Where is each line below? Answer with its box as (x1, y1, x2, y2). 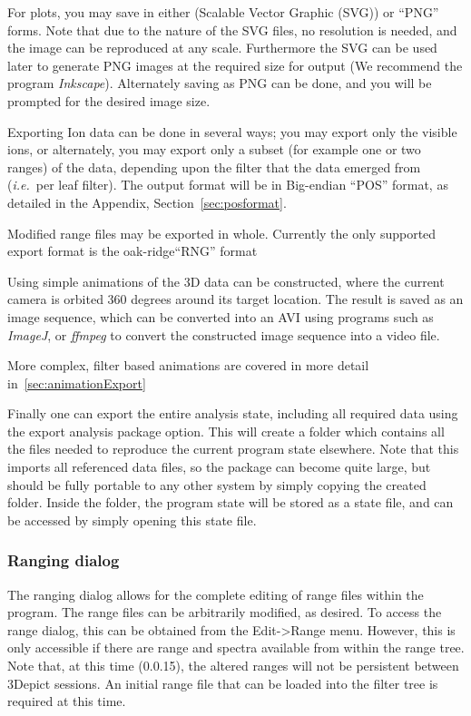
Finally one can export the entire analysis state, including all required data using (7, 404, 458, 423)
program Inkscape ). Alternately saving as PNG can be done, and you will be (7, 74, 432, 93)
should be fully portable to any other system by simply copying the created (7, 475, 427, 494)
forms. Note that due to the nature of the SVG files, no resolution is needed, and (7, 20, 457, 39)
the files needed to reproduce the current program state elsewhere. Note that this (7, 439, 459, 458)
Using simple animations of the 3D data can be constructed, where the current (7, 271, 445, 290)
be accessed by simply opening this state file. (7, 510, 257, 529)
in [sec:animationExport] (7, 373, 146, 392)
